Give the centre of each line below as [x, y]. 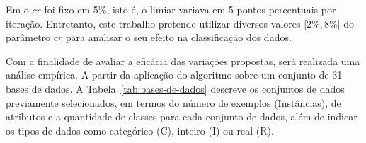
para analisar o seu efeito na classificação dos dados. [178, 37]
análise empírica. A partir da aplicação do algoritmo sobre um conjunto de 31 [174, 75]
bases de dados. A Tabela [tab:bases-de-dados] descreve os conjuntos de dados [175, 88]
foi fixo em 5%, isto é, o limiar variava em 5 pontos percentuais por [190, 9]
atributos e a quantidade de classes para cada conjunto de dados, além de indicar [182, 116]
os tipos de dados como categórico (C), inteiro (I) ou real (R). [140, 130]
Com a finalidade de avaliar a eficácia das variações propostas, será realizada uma [183, 61]
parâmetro [28, 37]
